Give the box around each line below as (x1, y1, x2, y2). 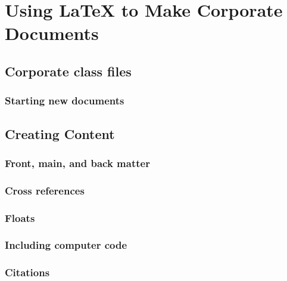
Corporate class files (5, 61, 132, 80)
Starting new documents (5, 93, 124, 108)
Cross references (5, 183, 85, 197)
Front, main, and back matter (5, 155, 150, 170)
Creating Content (5, 124, 115, 143)
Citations (5, 265, 50, 280)
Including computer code (5, 237, 127, 252)
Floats (5, 210, 35, 225)
